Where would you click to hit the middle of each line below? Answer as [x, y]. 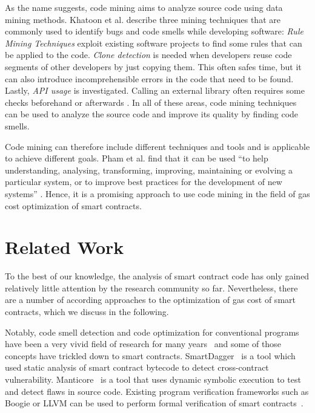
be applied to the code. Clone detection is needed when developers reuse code [148, 55]
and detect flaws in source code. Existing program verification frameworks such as [157, 391]
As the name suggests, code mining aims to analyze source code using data [144, 7]
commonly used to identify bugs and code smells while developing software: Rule [154, 31]
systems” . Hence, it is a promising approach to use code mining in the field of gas [157, 193]
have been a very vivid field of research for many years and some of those [143, 344]
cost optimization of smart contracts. [73, 205]
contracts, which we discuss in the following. [87, 311]
